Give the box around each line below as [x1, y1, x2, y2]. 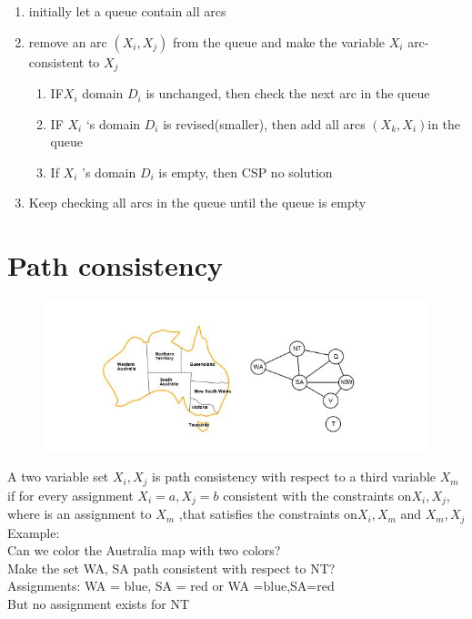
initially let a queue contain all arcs [28, 2, 226, 20]
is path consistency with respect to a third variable [152, 467, 436, 486]
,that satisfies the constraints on [178, 504, 357, 523]
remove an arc [28, 32, 107, 51]
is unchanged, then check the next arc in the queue [146, 84, 430, 103]
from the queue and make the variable [173, 32, 386, 51]
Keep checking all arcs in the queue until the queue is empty [28, 193, 367, 212]
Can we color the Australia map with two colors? [7, 541, 281, 560]
